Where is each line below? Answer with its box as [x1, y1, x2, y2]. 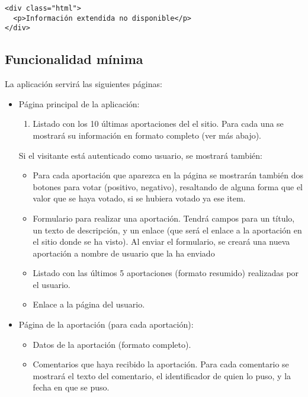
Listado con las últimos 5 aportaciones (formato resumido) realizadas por [33, 267, 299, 279]
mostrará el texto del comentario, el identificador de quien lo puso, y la [33, 369, 291, 382]
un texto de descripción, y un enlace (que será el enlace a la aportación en [33, 223, 302, 236]
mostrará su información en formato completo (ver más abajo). [33, 129, 262, 141]
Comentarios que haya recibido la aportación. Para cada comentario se [33, 358, 289, 370]
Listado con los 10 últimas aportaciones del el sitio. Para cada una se [33, 117, 284, 130]
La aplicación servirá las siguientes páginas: [5, 78, 162, 90]
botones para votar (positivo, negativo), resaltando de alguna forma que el [33, 180, 303, 193]
